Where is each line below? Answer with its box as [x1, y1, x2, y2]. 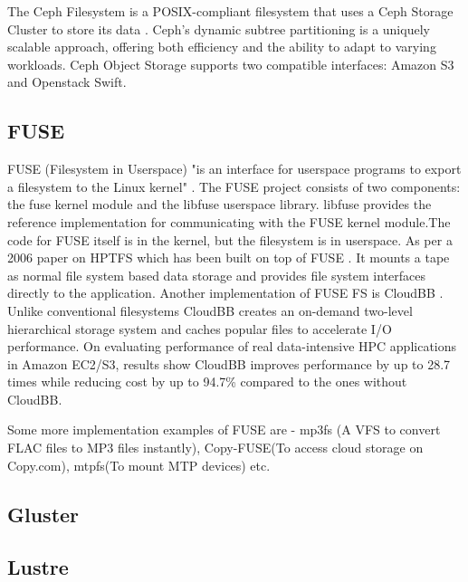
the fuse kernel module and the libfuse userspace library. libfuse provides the [7, 195, 432, 214]
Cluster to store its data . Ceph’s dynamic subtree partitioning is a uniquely [7, 19, 430, 38]
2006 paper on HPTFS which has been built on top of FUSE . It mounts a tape [7, 248, 450, 267]
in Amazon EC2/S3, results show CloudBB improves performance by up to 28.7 [7, 354, 451, 373]
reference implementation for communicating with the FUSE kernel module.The [7, 212, 451, 231]
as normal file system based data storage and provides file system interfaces [7, 265, 426, 284]
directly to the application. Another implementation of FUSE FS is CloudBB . [7, 283, 444, 302]
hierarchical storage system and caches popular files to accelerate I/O [7, 319, 392, 338]
